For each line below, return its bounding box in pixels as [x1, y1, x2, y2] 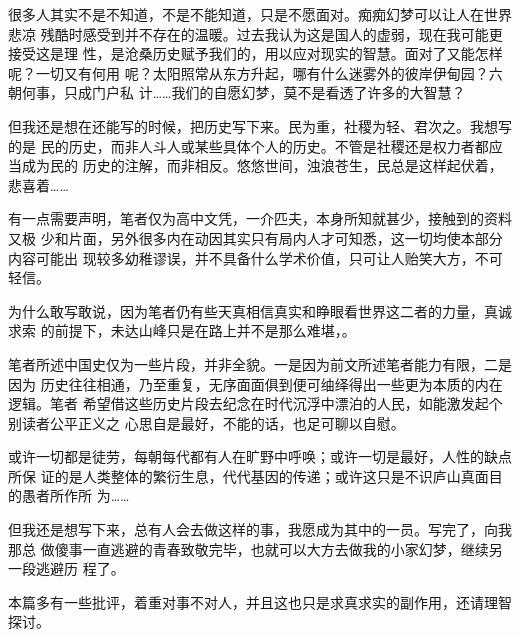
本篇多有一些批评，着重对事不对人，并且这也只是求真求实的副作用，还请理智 [8, 591, 512, 612]
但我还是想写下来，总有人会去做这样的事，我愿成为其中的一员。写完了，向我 [8, 519, 512, 540]
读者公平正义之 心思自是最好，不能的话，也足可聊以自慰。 [21, 412, 405, 433]
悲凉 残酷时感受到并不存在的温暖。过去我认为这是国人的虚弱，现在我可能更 [8, 23, 503, 44]
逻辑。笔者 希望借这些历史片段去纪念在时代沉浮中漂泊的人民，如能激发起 [8, 393, 489, 414]
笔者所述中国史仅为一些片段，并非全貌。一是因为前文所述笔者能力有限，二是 [8, 353, 512, 374]
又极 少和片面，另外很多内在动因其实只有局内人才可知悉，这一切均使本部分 [8, 227, 503, 248]
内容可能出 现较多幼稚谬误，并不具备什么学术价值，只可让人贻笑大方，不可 [8, 247, 503, 268]
